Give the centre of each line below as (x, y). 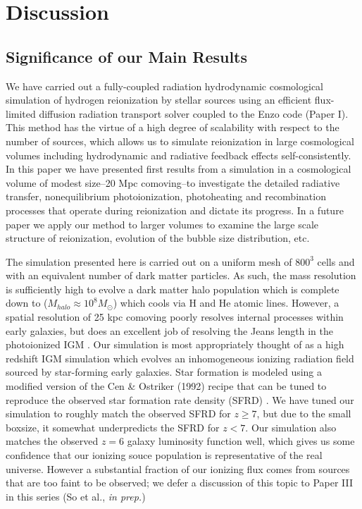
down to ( (27, 303)
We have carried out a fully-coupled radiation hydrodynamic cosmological (164, 86)
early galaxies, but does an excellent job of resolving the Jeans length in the (169, 330)
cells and (336, 261)
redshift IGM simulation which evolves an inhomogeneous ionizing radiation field (180, 358)
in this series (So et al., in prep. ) (76, 496)
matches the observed (52, 441)
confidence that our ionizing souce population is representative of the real (164, 455)
